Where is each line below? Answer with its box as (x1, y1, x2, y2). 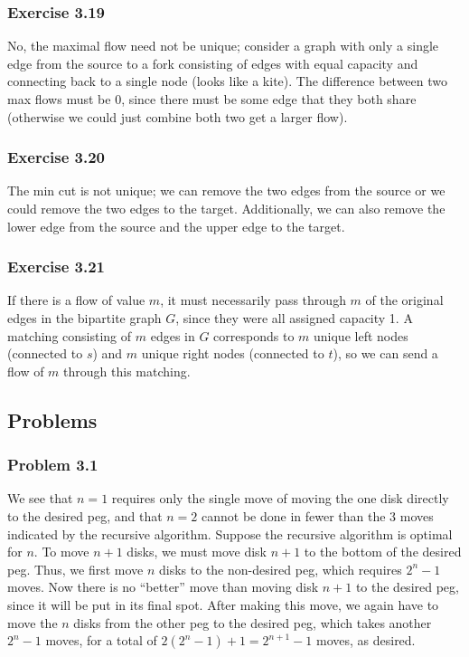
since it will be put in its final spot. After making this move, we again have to (7, 595, 439, 614)
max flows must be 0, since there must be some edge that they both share (7, 90, 417, 108)
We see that (7, 489, 73, 508)
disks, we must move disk (127, 542, 267, 561)
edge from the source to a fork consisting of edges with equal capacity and (7, 53, 418, 72)
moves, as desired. (315, 631, 416, 650)
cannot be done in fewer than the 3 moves (202, 506, 434, 525)
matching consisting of (7, 326, 132, 345)
